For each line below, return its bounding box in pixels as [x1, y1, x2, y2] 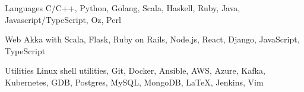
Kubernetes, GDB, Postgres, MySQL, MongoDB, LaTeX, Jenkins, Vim [5, 75, 264, 88]
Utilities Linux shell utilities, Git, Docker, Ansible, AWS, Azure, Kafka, [5, 64, 265, 77]
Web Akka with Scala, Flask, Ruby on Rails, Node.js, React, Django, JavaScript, [5, 33, 300, 45]
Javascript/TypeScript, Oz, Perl [5, 13, 121, 25]
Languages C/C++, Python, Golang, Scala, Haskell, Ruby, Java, [5, 2, 240, 14]
